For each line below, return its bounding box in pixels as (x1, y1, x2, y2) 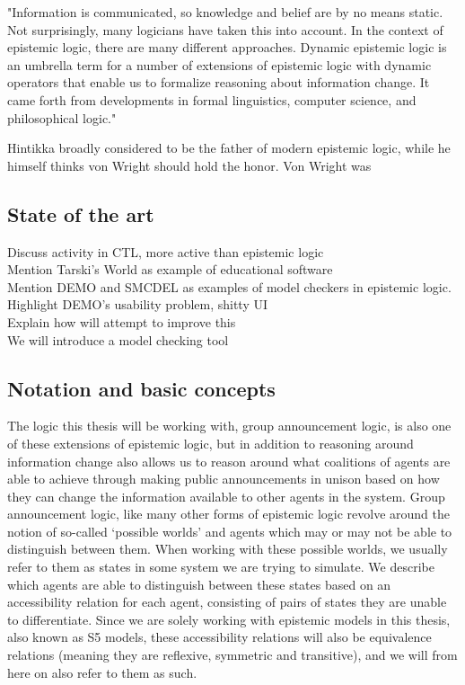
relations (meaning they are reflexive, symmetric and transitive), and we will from (7, 645, 458, 664)
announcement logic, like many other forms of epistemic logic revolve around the (7, 504, 451, 523)
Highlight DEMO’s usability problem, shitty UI (7, 295, 268, 314)
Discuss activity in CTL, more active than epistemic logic (7, 242, 324, 261)
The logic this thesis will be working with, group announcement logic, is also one (7, 416, 452, 435)
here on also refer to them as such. (7, 663, 197, 681)
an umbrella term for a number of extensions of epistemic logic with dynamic (7, 55, 432, 74)
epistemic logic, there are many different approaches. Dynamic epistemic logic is (7, 38, 447, 57)
